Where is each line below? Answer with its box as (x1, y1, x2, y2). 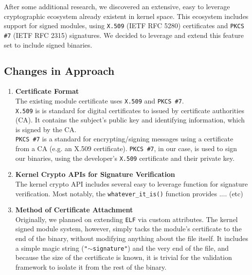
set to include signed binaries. (4, 39, 92, 50)
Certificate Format (15, 86, 79, 96)
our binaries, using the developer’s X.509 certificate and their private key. (15, 153, 234, 163)
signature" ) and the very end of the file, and (92, 242, 229, 253)
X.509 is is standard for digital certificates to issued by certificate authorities (15, 105, 244, 115)
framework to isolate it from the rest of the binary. (15, 261, 167, 272)
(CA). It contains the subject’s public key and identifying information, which (15, 115, 245, 125)
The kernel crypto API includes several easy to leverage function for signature (15, 178, 248, 189)
